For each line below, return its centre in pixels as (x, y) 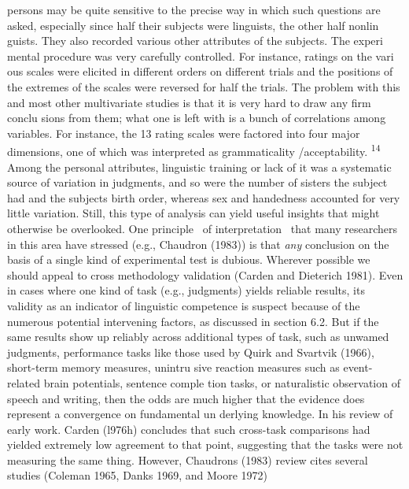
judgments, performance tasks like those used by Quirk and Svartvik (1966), (191, 352)
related (24, 382)
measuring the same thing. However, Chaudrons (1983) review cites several (188, 459)
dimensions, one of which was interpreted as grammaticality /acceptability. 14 (194, 150)
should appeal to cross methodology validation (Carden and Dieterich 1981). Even (205, 274)
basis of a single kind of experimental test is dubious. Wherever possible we (189, 259)
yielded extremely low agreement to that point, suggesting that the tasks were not (205, 445)
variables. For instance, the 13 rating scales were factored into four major (184, 133)
